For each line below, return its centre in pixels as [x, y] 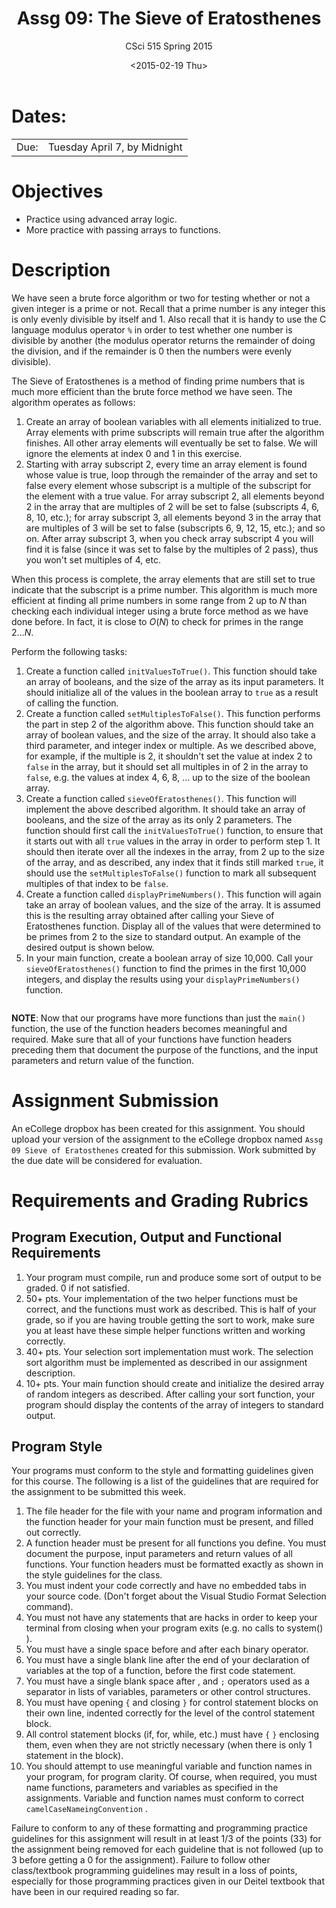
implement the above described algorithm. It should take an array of [165, 809]
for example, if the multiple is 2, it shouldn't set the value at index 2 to [169, 756]
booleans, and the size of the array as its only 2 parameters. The [159, 819]
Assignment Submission [115, 1100]
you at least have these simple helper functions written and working [165, 1330]
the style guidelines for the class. [94, 1575]
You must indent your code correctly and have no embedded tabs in [166, 1586]
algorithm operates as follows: [73, 402]
